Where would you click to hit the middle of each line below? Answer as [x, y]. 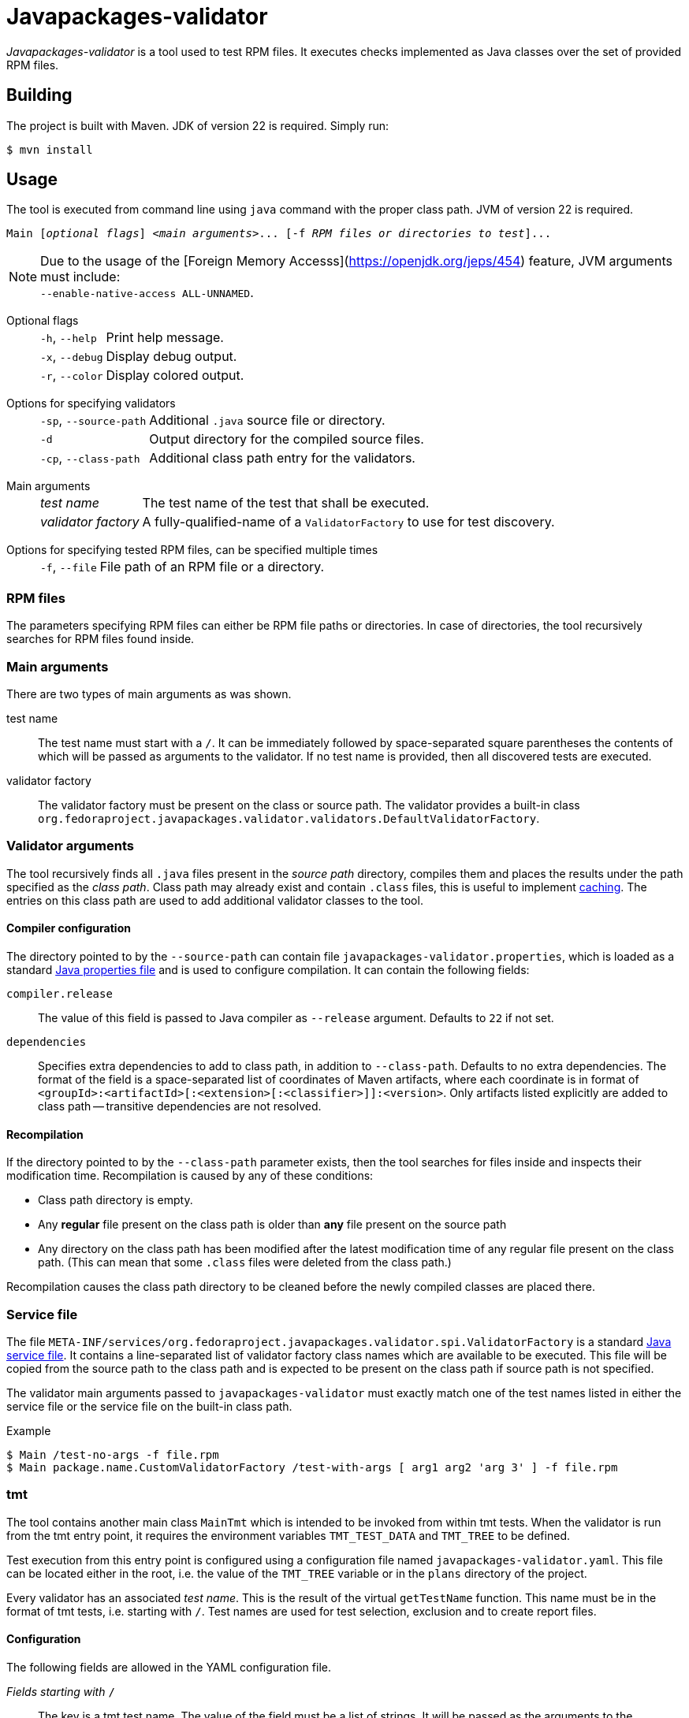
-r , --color [72, 376]
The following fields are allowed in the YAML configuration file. [169, 1667]
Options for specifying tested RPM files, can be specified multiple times [192, 550]
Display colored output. [175, 376]
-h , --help [69, 338]
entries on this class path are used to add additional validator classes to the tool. [215, 900]
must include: [80, 277]
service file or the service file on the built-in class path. [149, 1406]
